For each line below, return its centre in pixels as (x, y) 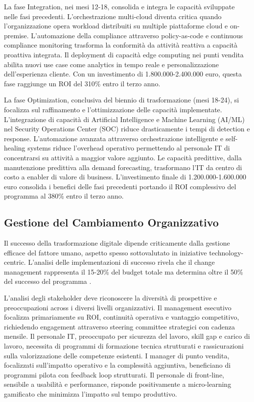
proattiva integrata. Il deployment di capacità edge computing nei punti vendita (124, 54)
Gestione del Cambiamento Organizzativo (111, 222)
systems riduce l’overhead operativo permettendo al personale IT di (129, 148)
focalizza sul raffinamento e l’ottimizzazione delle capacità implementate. (113, 109)
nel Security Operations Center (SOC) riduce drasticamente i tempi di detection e (127, 129)
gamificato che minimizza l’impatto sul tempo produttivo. (91, 393)
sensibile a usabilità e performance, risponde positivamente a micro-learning (118, 384)
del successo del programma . (48, 281)
